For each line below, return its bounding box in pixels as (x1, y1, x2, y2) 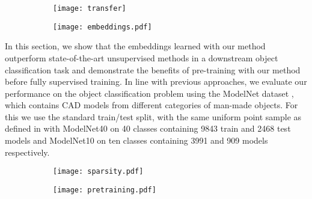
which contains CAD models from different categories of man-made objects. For (5, 99, 298, 111)
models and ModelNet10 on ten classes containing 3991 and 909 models (5, 134, 268, 147)
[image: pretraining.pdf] (53, 185, 156, 194)
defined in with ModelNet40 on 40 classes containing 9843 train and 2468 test (5, 122, 291, 135)
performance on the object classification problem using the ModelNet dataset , (5, 87, 294, 99)
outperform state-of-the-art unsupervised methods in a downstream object (5, 51, 278, 64)
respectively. (5, 145, 50, 158)
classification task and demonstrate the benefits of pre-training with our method (5, 63, 301, 76)
